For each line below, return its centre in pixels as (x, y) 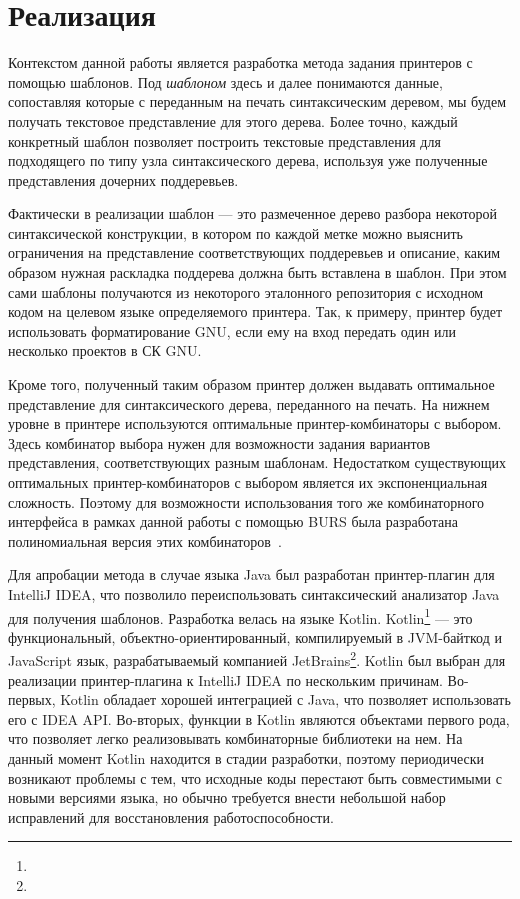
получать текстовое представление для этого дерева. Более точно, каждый (233, 120)
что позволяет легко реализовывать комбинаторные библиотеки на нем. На (235, 738)
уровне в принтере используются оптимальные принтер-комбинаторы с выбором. (255, 423)
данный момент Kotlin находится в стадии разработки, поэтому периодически (246, 758)
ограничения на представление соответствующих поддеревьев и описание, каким (254, 252)
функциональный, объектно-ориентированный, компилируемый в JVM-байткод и (255, 636)
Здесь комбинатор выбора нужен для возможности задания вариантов (219, 442)
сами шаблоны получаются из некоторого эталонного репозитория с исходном (246, 291)
